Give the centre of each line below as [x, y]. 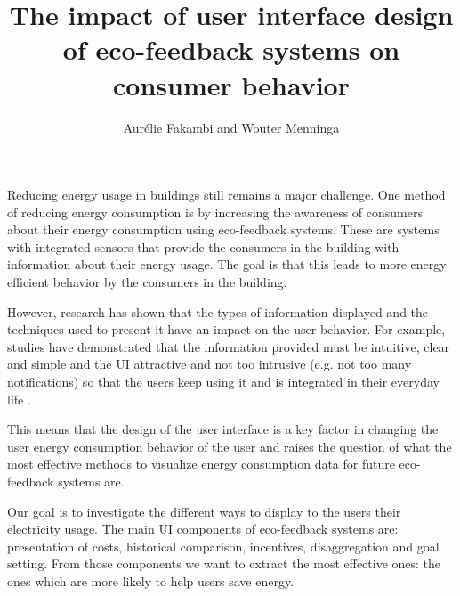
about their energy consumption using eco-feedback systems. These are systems [223, 229]
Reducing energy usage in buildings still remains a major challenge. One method [226, 195]
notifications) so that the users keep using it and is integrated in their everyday [223, 382]
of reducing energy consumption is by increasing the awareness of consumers [215, 212]
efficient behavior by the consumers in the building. [147, 282]
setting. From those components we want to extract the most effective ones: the [224, 563]
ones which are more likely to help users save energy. [151, 580]
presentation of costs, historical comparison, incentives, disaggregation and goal [223, 546]
